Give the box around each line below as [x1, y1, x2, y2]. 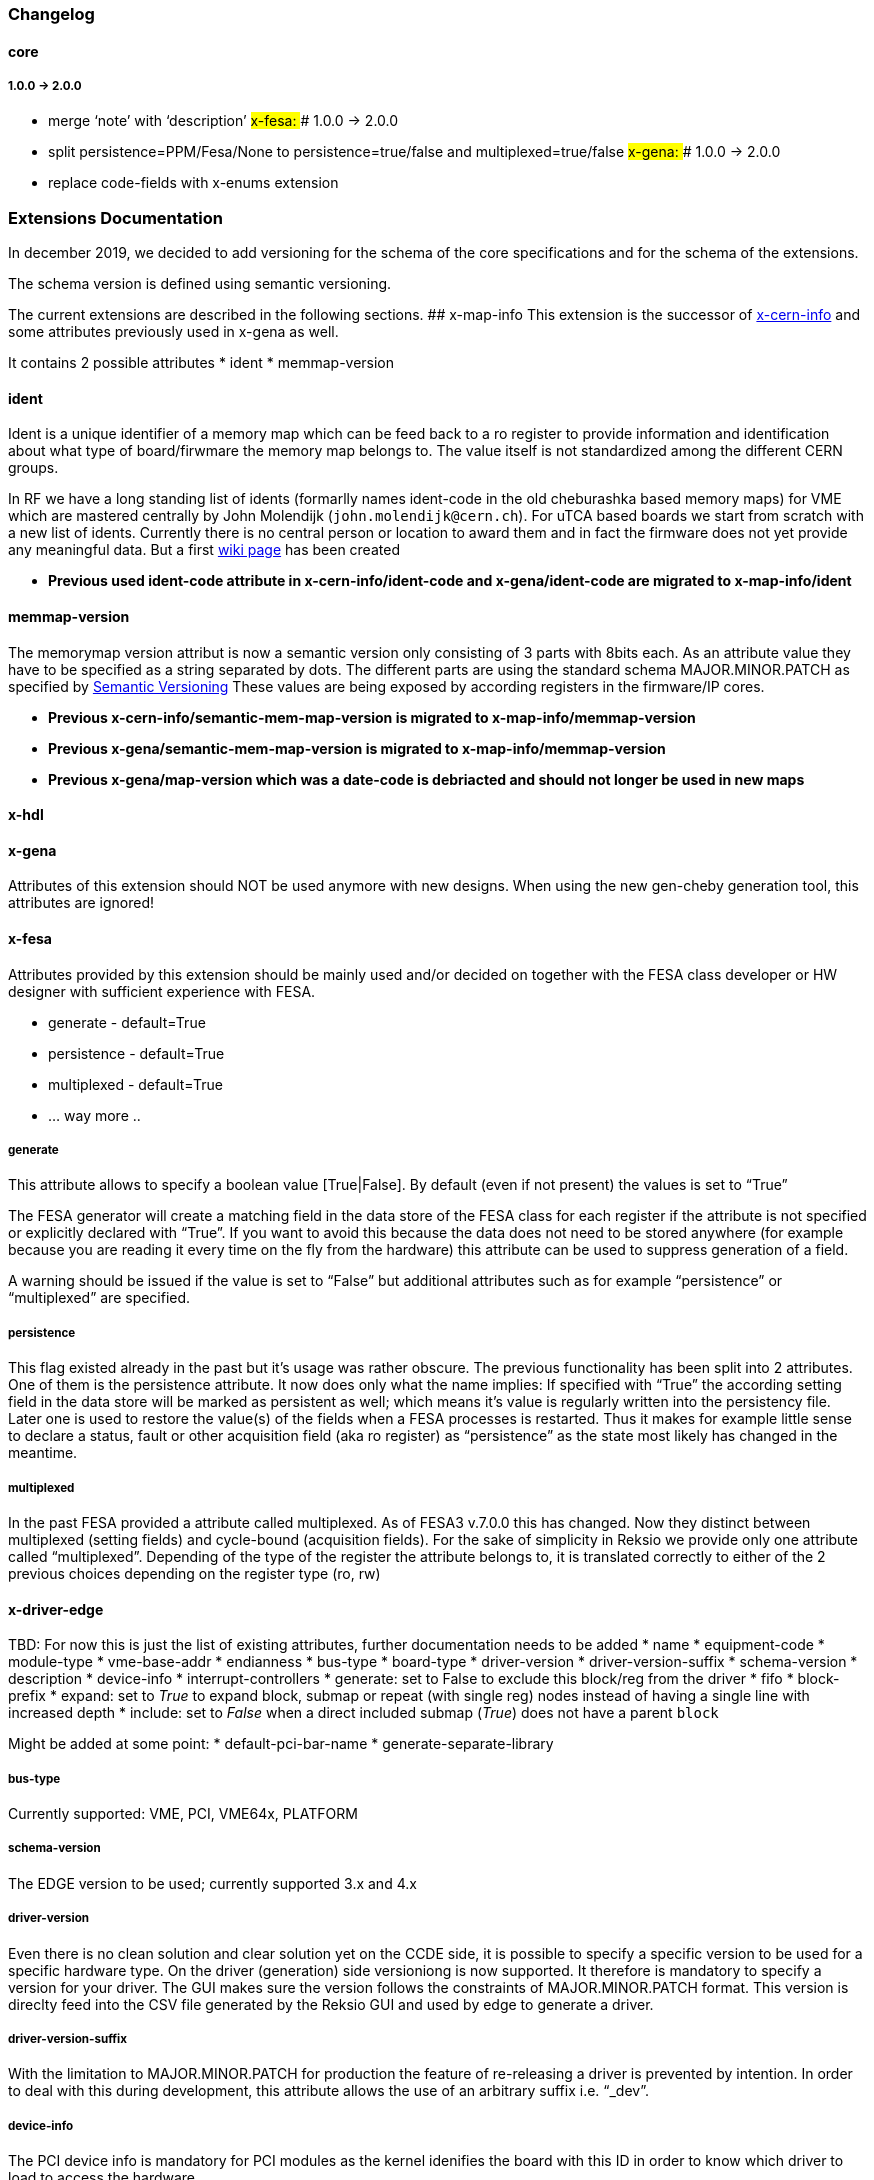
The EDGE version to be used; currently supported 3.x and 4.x [8, 1874, 417, 1892]
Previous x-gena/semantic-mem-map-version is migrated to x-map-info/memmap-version [48, 739, 666, 757]
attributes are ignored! [8, 894, 155, 912]
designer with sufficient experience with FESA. [8, 982, 316, 1000]
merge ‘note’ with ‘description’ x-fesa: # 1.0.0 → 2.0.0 [48, 112, 399, 130]
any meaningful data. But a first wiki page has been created [8, 541, 400, 559]
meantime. [8, 1444, 78, 1462]
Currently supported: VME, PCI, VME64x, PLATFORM [8, 1804, 358, 1822]
